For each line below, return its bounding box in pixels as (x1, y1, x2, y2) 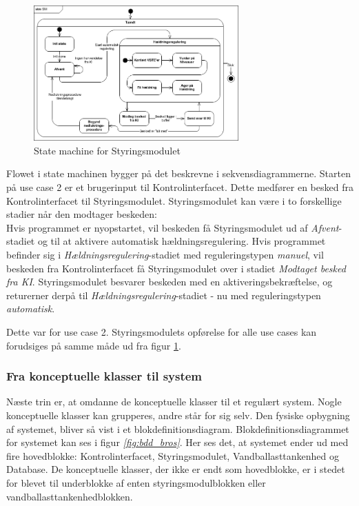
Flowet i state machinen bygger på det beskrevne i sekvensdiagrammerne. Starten (6, 166, 351, 181)
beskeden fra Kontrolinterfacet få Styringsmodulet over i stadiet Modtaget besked (6, 261, 346, 275)
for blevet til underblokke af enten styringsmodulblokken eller (6, 475, 266, 489)
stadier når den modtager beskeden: (6, 207, 157, 221)
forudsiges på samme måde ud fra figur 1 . (6, 338, 181, 352)
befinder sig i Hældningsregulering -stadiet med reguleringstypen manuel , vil (6, 247, 324, 261)
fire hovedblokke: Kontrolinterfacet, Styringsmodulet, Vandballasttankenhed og (6, 448, 339, 463)
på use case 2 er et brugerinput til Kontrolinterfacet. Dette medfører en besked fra (6, 180, 353, 194)
